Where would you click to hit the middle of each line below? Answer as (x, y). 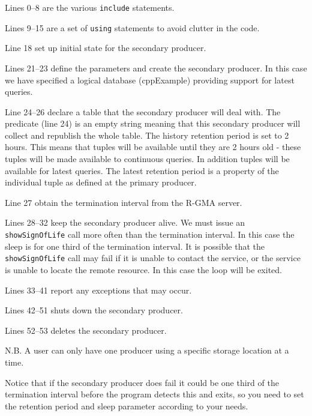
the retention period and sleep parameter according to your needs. (127, 405)
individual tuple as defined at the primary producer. (101, 182)
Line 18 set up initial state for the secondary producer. (106, 48)
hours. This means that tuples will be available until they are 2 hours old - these (153, 147)
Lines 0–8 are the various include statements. (90, 7)
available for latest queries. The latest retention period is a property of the (142, 170)
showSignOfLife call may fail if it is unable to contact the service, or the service (153, 258)
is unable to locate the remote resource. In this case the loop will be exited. (143, 269)
